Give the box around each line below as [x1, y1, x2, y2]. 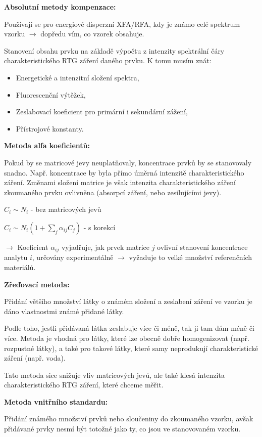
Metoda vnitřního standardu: [4, 396, 108, 407]
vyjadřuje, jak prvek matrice [61, 241, 149, 252]
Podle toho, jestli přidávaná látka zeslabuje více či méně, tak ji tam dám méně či [4, 323, 254, 333]
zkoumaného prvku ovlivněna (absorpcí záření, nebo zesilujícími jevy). [4, 187, 222, 197]
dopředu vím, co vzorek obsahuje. [40, 28, 144, 39]
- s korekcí [83, 222, 116, 232]
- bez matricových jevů [30, 204, 101, 214]
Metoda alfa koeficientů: [4, 140, 90, 151]
